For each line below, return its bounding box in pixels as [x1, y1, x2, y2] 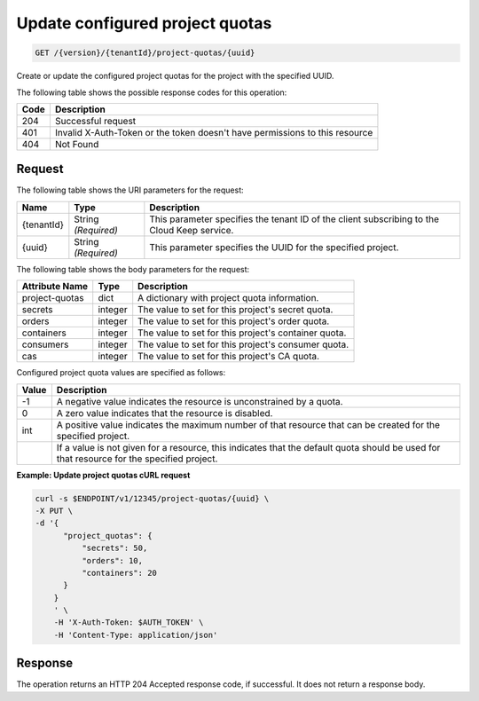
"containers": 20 [81, 568, 157, 578]
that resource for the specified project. [56, 453, 218, 465]
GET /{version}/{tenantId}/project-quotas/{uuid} [35, 48, 255, 58]
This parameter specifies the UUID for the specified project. [149, 240, 399, 253]
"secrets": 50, [81, 543, 148, 554]
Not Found [54, 138, 99, 150]
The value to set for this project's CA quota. [137, 350, 319, 363]
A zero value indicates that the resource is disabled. [56, 406, 273, 419]
